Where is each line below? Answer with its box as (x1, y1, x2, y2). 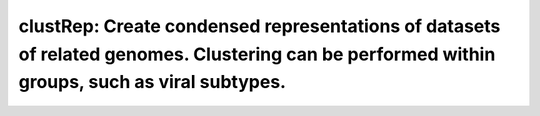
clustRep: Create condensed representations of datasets (18, 15, 501, 37)
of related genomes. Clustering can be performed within (18, 43, 496, 65)
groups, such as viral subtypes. (18, 71, 287, 94)
